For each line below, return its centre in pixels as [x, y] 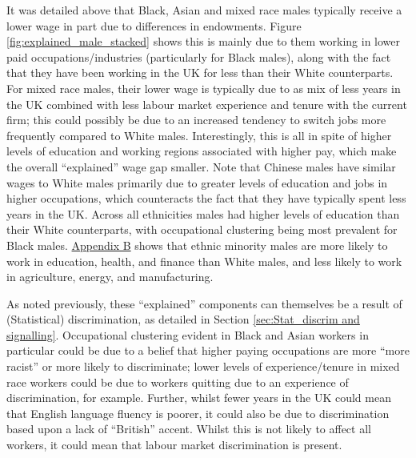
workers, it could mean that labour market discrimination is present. [174, 445]
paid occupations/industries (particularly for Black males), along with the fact [199, 56]
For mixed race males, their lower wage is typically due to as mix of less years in [204, 88]
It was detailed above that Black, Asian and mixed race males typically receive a [204, 10]
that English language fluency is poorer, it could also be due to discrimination [198, 413]
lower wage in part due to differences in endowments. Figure [154, 25]
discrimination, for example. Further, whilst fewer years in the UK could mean [199, 398]
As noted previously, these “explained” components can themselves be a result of [204, 303]
